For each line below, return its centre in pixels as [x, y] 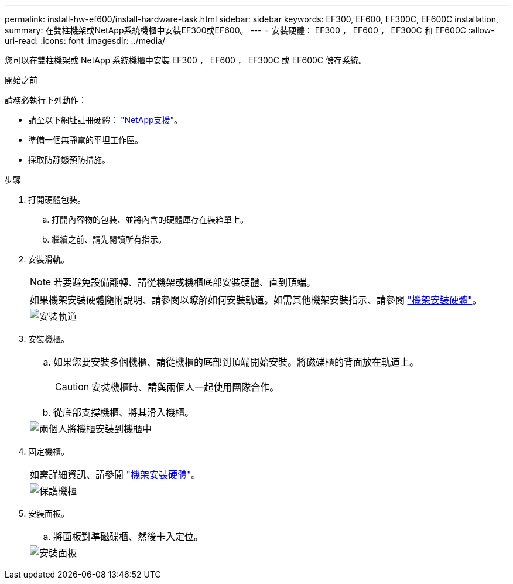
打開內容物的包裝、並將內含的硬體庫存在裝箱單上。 [150, 219]
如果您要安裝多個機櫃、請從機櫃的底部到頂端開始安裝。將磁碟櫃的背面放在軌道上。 [236, 362]
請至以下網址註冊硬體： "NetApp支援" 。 [105, 120]
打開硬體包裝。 [57, 199]
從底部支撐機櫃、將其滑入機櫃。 [124, 412]
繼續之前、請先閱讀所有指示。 [109, 239]
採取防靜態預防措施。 [69, 160]
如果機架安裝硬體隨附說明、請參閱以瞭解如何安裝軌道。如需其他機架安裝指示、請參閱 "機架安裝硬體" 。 [256, 300]
